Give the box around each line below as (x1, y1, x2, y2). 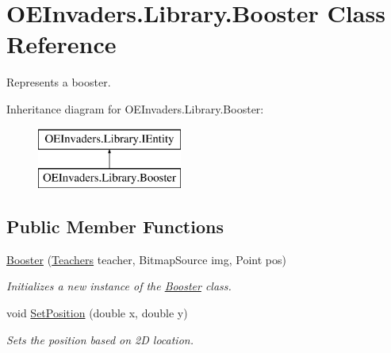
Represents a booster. (6, 74, 111, 90)
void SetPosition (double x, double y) (6, 305, 188, 321)
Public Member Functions (6, 214, 224, 239)
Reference (6, 28, 117, 60)
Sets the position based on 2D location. (6, 331, 194, 347)
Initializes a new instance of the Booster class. (6, 278, 232, 294)
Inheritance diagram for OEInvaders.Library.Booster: (6, 100, 264, 117)
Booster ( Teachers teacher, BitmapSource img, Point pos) (6, 251, 286, 267)
